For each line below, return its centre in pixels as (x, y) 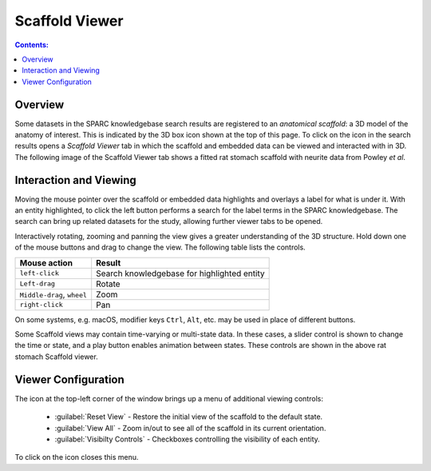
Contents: (32, 45)
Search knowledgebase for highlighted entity (180, 273)
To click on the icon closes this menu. (77, 457)
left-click (40, 273)
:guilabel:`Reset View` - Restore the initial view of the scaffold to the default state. (189, 417)
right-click (41, 305)
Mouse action (46, 262)
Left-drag (38, 284)
